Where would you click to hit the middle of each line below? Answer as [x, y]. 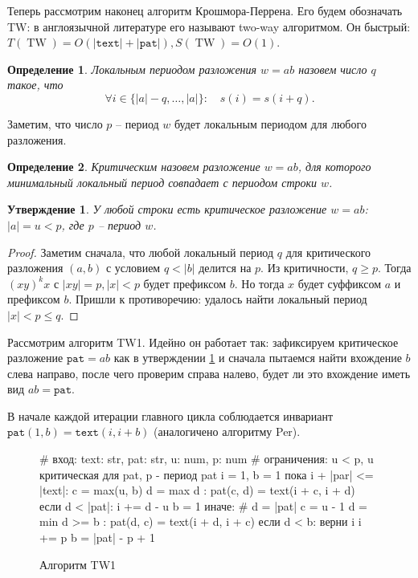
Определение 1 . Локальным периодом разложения [132, 69]
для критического [328, 252]
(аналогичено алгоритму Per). [227, 431]
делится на [225, 268]
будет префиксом [185, 283]
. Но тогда [259, 283]
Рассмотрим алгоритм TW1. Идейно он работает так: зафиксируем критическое [203, 342]
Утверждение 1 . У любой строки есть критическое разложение [167, 209]
